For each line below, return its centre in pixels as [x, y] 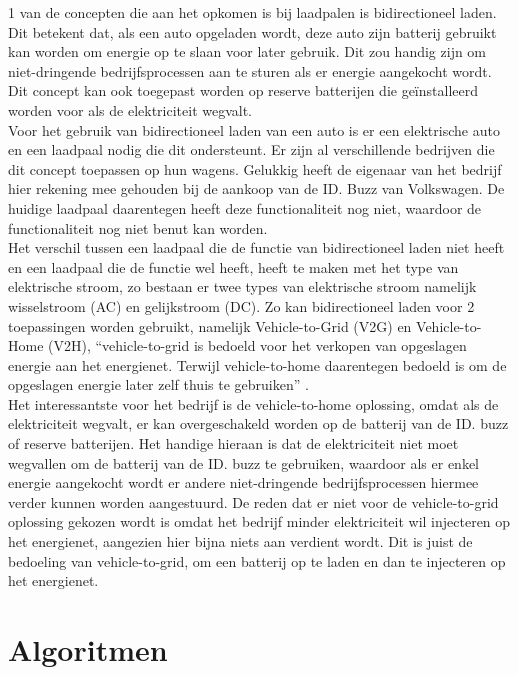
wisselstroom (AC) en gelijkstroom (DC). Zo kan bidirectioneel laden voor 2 [241, 305]
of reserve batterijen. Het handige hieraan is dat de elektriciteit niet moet [233, 443]
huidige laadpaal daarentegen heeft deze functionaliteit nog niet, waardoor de [245, 207]
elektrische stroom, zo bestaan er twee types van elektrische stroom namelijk [242, 286]
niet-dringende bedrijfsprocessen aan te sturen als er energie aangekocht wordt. [250, 70]
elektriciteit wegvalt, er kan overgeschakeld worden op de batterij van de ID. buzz [258, 423]
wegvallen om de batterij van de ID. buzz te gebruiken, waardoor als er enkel [243, 462]
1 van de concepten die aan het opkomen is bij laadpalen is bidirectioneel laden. [252, 12]
